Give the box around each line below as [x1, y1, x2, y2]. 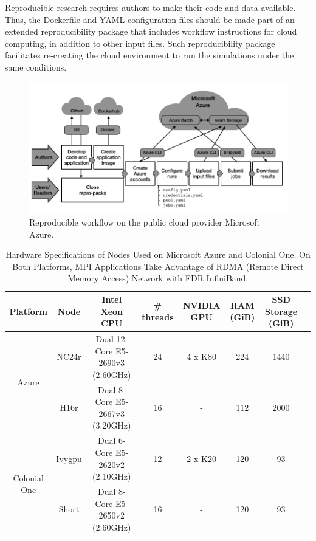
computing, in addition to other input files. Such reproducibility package [5, 36, 275, 49]
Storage [265, 305, 298, 317]
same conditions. [5, 60, 67, 73]
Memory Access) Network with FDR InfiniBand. [67, 272, 249, 284]
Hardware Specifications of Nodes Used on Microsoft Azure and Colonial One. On [5, 248, 311, 261]
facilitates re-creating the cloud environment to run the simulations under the [5, 49, 294, 61]
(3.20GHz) [92, 419, 131, 432]
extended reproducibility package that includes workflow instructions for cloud [5, 25, 297, 38]
